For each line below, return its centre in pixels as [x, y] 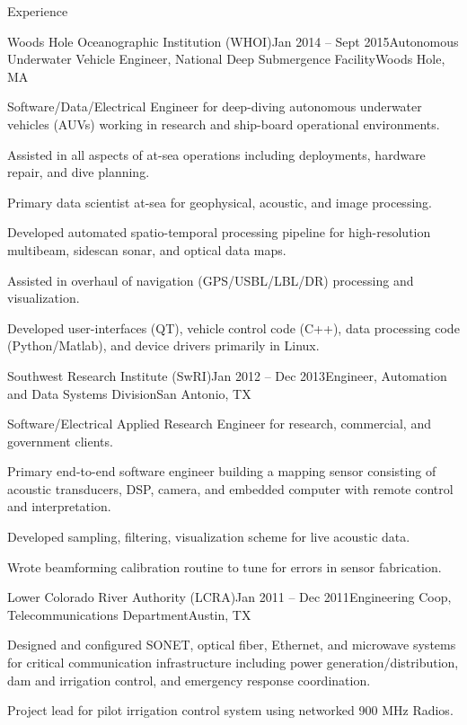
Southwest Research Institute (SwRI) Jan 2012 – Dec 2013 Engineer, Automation [227, 375]
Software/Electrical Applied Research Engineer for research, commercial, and [219, 424]
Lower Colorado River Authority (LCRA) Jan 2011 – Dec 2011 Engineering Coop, [229, 597]
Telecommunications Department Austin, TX [129, 614]
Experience [38, 11]
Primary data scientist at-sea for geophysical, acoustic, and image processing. [220, 202]
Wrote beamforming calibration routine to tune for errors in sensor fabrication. [225, 566]
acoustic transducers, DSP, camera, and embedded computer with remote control [230, 488]
